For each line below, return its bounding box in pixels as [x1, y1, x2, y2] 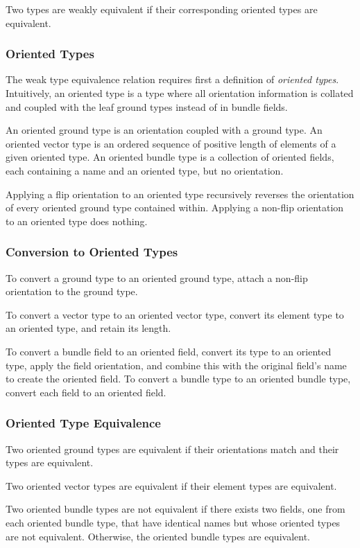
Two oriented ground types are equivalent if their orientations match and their [6, 441, 339, 456]
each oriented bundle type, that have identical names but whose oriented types [6, 515, 341, 529]
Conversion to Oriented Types [6, 243, 178, 260]
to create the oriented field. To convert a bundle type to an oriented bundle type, [6, 371, 351, 386]
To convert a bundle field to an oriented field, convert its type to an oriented [6, 344, 332, 358]
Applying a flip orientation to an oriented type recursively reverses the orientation [6, 186, 354, 201]
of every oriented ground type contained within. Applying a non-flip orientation [6, 200, 344, 215]
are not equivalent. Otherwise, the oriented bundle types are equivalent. [6, 529, 310, 543]
